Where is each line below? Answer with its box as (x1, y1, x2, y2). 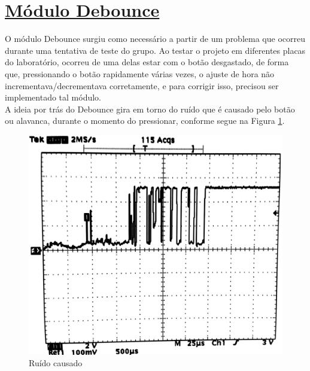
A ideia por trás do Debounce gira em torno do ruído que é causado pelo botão (5, 102, 295, 115)
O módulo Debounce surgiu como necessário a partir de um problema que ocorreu (5, 32, 305, 45)
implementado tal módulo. (5, 91, 102, 104)
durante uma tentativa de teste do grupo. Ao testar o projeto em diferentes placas (5, 44, 306, 56)
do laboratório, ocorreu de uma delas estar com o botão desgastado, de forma (5, 56, 289, 68)
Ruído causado (29, 357, 83, 369)
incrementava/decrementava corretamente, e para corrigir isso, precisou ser (5, 79, 279, 92)
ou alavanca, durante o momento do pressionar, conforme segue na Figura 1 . (5, 114, 285, 127)
